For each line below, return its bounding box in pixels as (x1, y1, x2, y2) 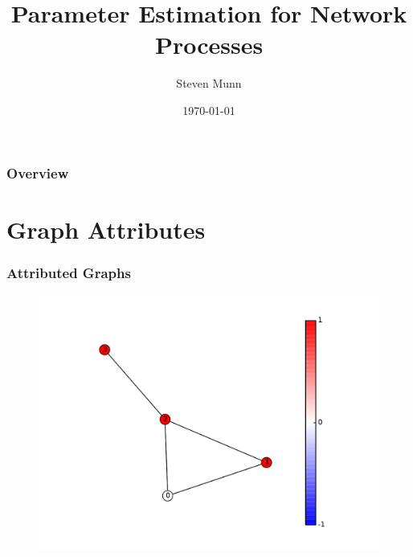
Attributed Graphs (6, 262, 131, 282)
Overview (6, 162, 69, 182)
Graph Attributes (6, 212, 206, 245)
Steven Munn (176, 75, 242, 92)
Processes (154, 28, 264, 61)
